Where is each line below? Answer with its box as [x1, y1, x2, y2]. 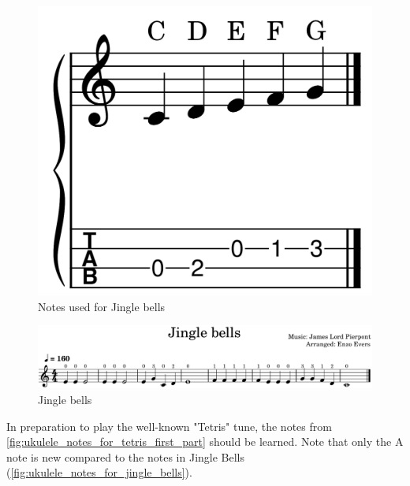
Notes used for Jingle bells [38, 298, 166, 314]
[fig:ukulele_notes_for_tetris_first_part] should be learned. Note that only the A [6, 433, 404, 450]
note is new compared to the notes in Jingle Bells [6, 448, 245, 465]
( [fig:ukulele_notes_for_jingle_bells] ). [6, 464, 192, 480]
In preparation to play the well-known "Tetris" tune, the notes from [6, 417, 332, 434]
